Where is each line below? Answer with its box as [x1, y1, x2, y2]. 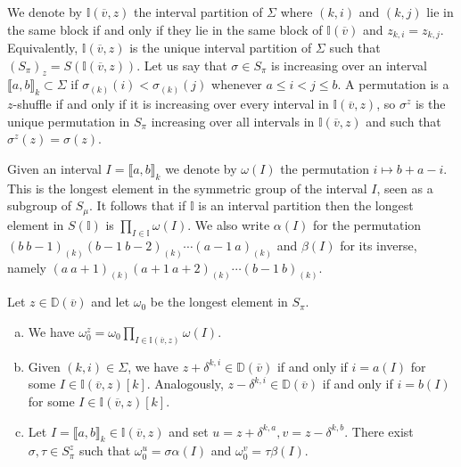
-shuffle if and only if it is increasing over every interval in [12, 94, 329, 113]
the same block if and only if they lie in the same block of [7, 20, 323, 38]
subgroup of [7, 196, 72, 215]
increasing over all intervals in [151, 111, 315, 130]
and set [169, 422, 209, 440]
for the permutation [313, 215, 422, 233]
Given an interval [7, 160, 102, 178]
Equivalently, [7, 38, 78, 57]
